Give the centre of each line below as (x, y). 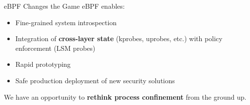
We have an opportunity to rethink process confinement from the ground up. (125, 97)
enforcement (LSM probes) (55, 48)
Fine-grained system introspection (66, 22)
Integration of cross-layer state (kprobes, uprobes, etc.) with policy (119, 38)
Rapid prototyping (43, 64)
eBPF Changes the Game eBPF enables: (64, 6)
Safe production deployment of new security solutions (95, 80)
